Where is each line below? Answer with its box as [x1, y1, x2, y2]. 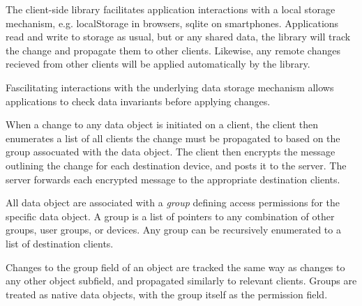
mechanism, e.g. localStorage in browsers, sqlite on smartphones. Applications [6, 15, 339, 30]
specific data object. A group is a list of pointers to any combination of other [6, 208, 335, 223]
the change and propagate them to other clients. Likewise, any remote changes [6, 43, 340, 57]
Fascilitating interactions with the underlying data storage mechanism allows [6, 79, 334, 94]
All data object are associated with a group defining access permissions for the [6, 195, 340, 210]
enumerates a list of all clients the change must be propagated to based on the [6, 130, 340, 145]
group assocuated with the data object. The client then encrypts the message [6, 144, 335, 159]
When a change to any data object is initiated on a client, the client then [6, 117, 319, 132]
